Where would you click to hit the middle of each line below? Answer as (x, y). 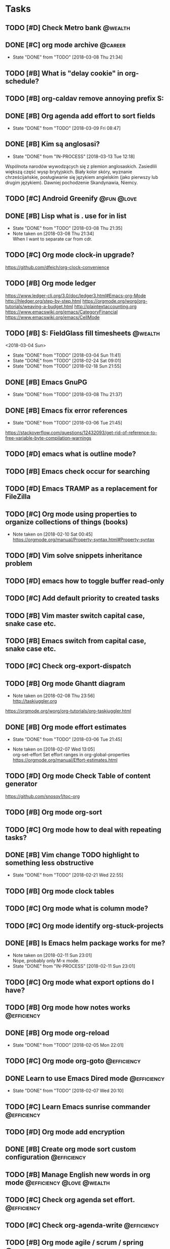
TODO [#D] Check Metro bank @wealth (68, 28)
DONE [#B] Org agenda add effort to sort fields (80, 116)
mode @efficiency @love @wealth (58, 1182)
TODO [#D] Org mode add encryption (65, 1132)
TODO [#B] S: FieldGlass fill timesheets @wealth (82, 334)
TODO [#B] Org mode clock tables (60, 891)
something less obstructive (49, 863)
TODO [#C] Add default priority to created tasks (82, 599)
